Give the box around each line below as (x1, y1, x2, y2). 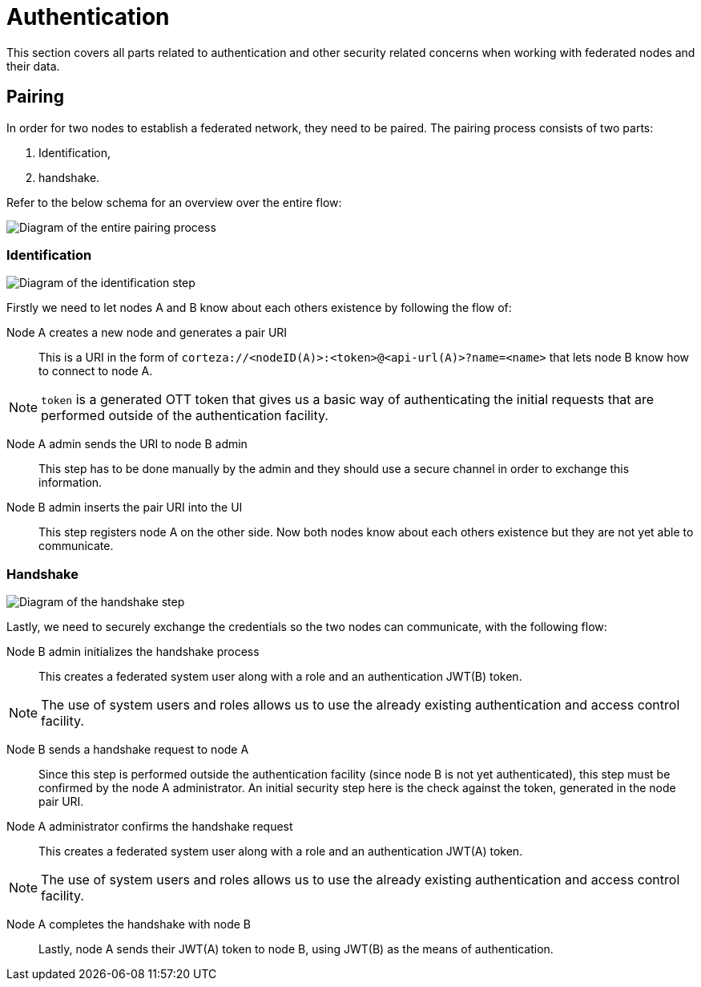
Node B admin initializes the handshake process (6, 645, 260, 659)
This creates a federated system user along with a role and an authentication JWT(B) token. (38, 669, 522, 684)
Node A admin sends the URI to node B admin (6, 437, 248, 451)
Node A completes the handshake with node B (6, 917, 252, 932)
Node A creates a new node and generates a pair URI (6, 326, 288, 340)
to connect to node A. (38, 364, 153, 378)
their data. (6, 59, 60, 73)
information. (38, 475, 103, 490)
